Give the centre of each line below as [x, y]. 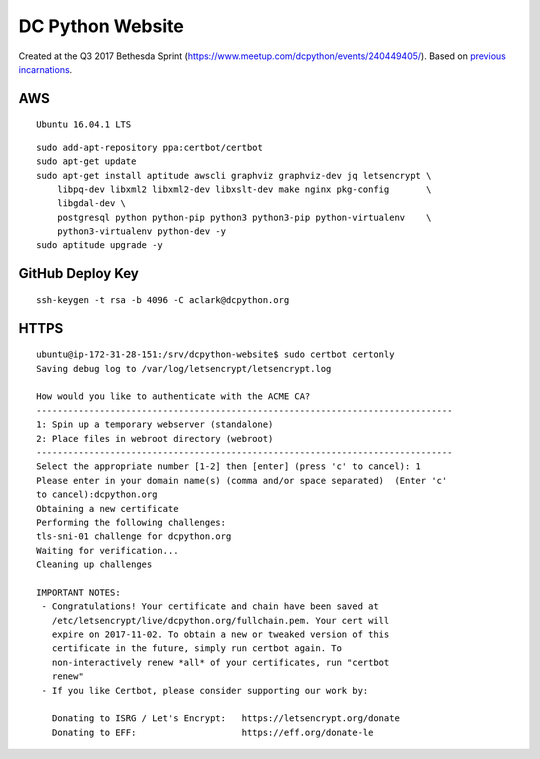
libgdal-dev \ [91, 203]
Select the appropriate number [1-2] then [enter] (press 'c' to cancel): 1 [229, 466]
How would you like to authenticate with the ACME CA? [173, 396]
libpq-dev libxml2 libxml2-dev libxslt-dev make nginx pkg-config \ [244, 189]
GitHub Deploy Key [78, 273]
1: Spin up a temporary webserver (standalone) [155, 424]
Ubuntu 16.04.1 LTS [84, 124]
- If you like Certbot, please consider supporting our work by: [205, 690]
